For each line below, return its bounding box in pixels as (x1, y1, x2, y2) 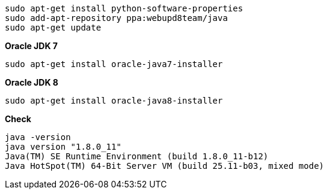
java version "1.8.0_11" (5, 142, 121, 151)
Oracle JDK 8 (5, 77, 58, 87)
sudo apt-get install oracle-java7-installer (5, 59, 223, 69)
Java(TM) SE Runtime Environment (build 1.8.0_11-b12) (5, 151, 269, 161)
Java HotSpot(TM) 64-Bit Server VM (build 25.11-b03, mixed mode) (5, 161, 325, 171)
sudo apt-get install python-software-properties (5, 4, 243, 13)
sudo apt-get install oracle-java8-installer (5, 96, 223, 105)
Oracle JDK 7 (5, 41, 58, 51)
